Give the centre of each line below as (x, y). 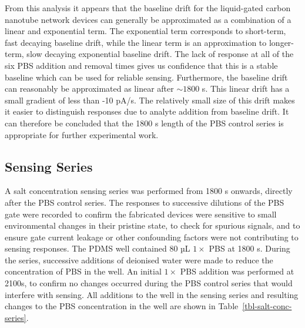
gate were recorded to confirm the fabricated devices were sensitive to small (141, 214)
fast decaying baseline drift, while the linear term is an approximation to (136, 42)
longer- (281, 42)
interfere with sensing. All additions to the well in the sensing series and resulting (152, 294)
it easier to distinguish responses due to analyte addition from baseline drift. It (147, 111)
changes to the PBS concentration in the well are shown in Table (122, 306)
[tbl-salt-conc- (267, 306)
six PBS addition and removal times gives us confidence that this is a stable (141, 65)
